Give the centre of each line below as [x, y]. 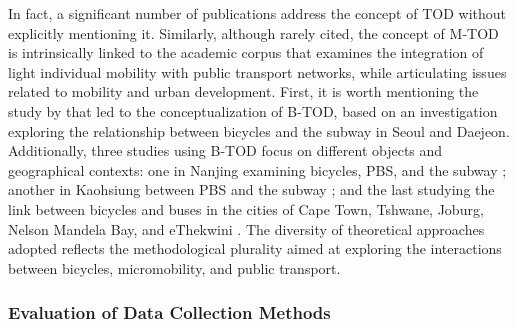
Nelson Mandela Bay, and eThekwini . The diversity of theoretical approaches [246, 228]
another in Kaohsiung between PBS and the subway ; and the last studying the [251, 189]
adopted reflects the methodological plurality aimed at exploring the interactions [255, 248]
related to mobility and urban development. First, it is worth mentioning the [243, 91]
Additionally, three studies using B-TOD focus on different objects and [225, 150]
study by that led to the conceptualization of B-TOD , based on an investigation [253, 110]
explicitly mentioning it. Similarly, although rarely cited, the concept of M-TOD [253, 32]
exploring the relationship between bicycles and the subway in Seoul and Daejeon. [259, 130]
